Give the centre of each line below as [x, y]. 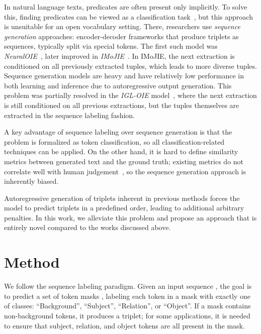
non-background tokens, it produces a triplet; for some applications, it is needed [127, 315]
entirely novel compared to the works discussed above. [88, 227]
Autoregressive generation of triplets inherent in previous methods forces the [122, 198]
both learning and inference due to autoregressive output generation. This [118, 85]
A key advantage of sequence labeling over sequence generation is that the [118, 132]
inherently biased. [31, 181]
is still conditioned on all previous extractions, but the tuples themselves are [122, 105]
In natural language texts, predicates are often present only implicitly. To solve [126, 7]
